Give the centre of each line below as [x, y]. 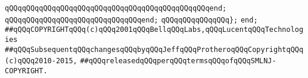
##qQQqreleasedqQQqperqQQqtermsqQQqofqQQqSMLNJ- [178, 61]
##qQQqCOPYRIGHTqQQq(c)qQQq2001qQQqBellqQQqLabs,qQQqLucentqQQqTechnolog [154, 30]
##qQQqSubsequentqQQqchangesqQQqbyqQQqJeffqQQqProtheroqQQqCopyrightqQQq [154, 49]
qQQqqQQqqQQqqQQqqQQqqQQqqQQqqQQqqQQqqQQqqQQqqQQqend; [116, 8]
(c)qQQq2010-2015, [41, 61]
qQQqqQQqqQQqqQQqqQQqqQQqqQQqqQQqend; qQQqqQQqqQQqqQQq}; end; [131, 20]
